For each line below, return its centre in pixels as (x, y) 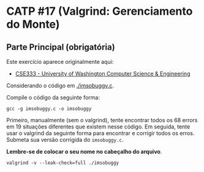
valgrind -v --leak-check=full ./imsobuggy (63, 163)
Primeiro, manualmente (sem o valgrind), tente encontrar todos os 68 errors (102, 120)
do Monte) (33, 24)
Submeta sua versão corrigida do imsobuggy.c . (65, 140)
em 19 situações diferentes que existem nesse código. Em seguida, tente (98, 127)
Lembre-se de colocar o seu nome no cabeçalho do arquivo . (84, 151)
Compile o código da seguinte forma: (53, 97)
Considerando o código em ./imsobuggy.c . (60, 85)
